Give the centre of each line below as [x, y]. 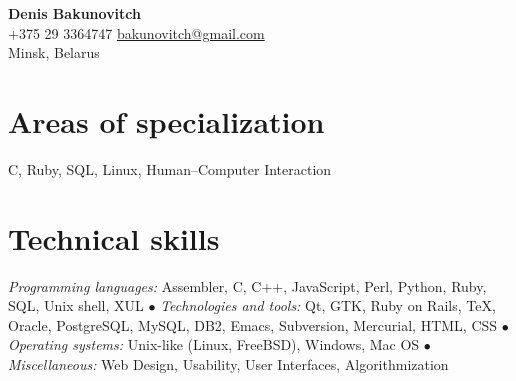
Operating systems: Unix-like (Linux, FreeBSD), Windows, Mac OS [214, 344]
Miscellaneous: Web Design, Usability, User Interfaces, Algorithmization [228, 364]
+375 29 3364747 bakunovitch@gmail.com [136, 32]
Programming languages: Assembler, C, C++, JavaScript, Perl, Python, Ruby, [247, 285]
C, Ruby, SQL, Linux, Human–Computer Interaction [170, 168]
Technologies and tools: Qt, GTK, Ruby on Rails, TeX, [328, 305]
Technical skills [114, 237]
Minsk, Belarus [54, 52]
